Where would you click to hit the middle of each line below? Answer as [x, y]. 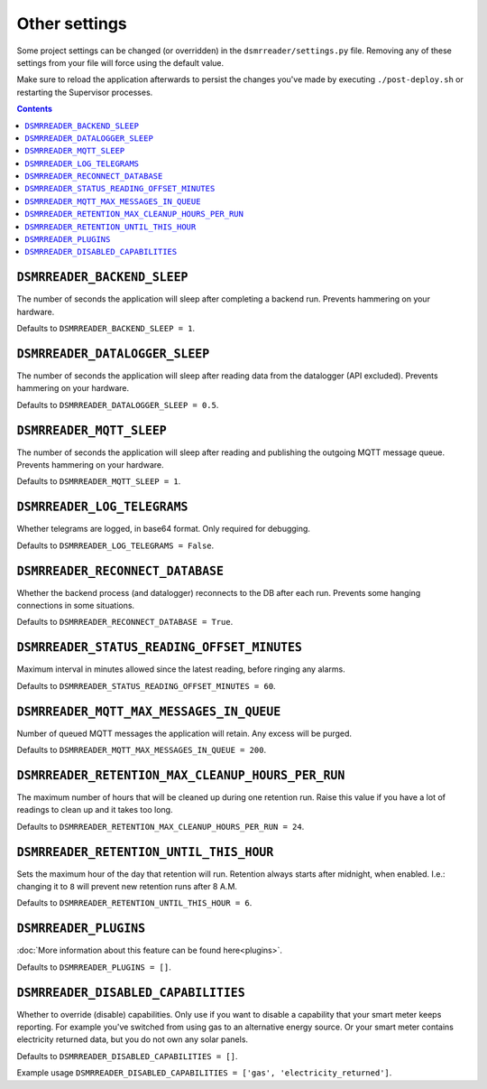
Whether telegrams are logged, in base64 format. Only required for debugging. [164, 529]
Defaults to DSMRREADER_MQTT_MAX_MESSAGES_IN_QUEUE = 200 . [141, 750]
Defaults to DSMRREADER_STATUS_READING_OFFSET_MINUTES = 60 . [146, 685]
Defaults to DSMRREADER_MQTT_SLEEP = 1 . [99, 481]
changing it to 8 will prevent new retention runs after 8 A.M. [127, 887]
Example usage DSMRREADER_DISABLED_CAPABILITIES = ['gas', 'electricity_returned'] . [204, 1073]
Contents [35, 109]
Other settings [72, 23]
